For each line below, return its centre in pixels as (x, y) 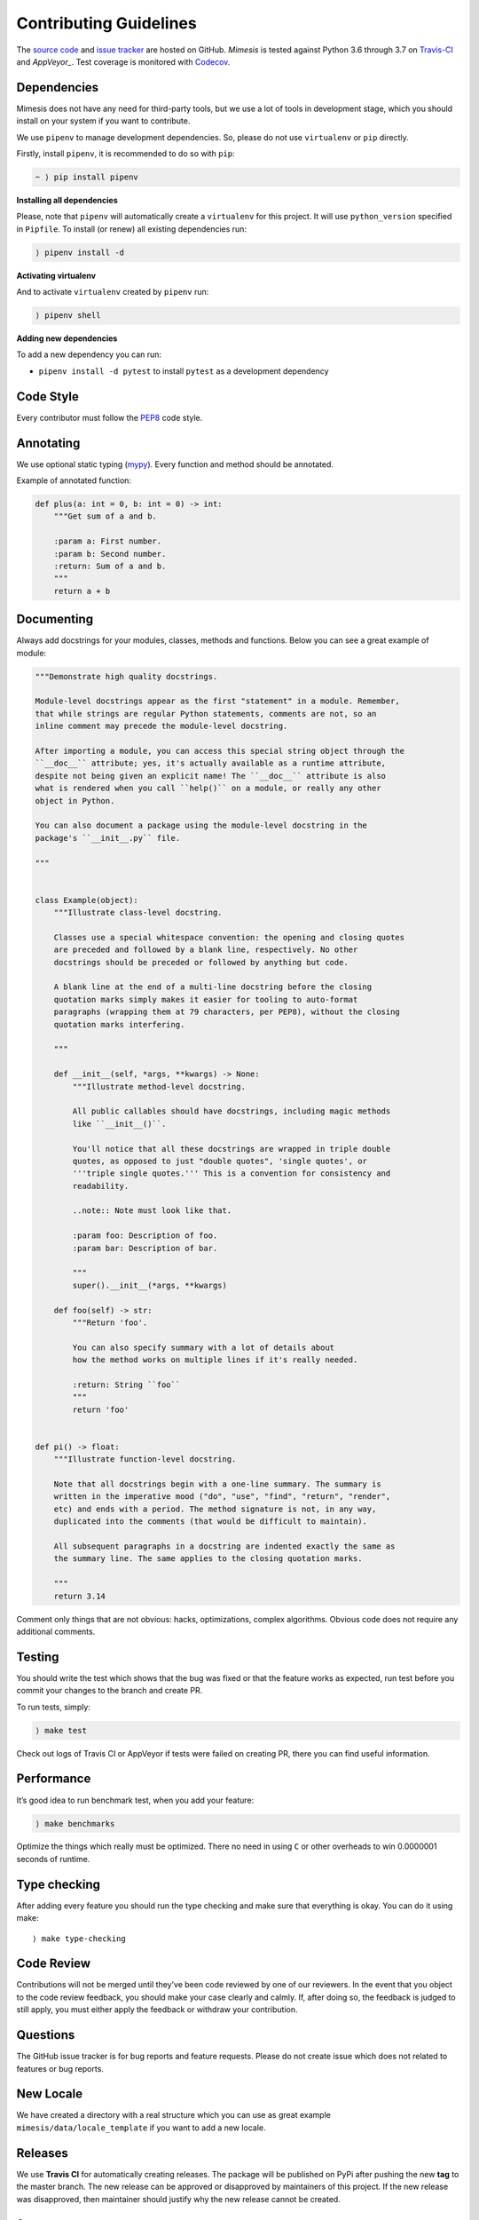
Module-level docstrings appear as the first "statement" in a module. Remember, (218, 701)
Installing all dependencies (67, 200)
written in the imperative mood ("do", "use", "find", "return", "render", (222, 1497)
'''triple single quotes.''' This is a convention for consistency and (232, 1173)
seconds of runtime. (53, 1859)
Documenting (55, 619)
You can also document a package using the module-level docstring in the (201, 825)
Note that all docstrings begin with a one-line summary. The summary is (217, 1484)
